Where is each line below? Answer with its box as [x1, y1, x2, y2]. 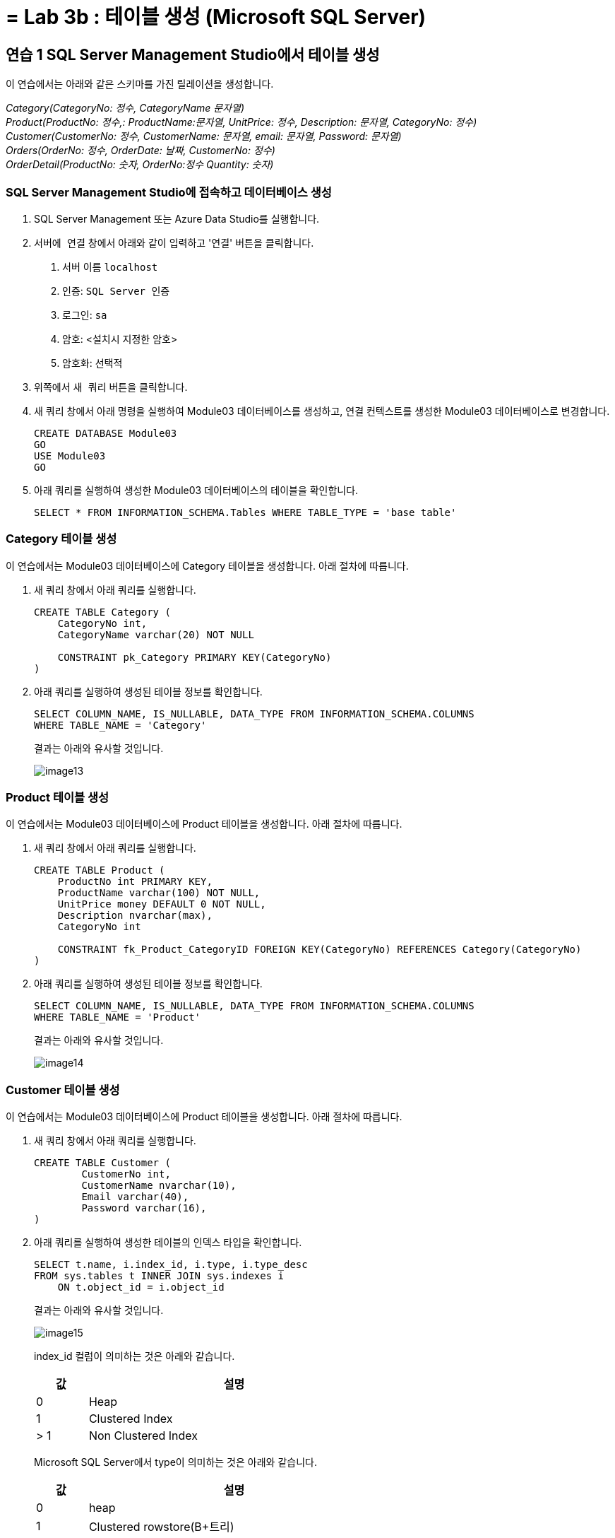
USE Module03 [34, 450, 106, 462]
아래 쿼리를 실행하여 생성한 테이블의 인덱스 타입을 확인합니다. [34, 1236, 302, 1249]
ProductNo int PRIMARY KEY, [57, 876, 213, 888]
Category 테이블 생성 [6, 532, 117, 546]
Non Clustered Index [88, 1428, 198, 1443]
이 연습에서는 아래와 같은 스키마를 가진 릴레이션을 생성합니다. [6, 78, 274, 90]
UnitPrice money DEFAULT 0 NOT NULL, [57, 898, 266, 910]
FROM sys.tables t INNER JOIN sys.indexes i [34, 1270, 285, 1282]
